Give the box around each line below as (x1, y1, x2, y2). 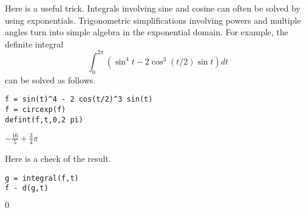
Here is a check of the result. (5, 152, 111, 165)
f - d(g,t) (5, 184, 49, 193)
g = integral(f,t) (5, 173, 79, 183)
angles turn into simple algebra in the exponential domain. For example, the (5, 26, 288, 38)
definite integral (5, 37, 64, 50)
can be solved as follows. (5, 73, 96, 86)
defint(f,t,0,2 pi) (5, 115, 83, 124)
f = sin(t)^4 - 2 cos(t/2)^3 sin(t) (5, 95, 153, 104)
